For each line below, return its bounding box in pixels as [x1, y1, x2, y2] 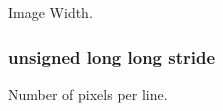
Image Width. [8, 2, 93, 22]
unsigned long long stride [8, 44, 216, 69]
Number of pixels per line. [8, 83, 168, 104]
